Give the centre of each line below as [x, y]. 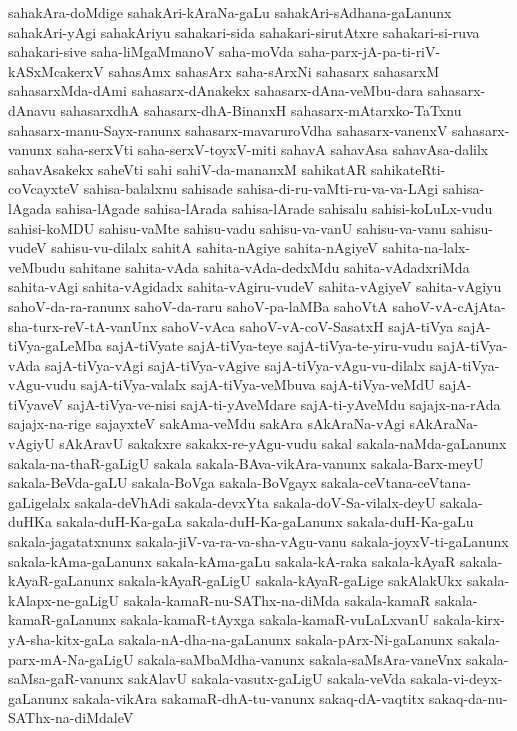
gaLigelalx [39, 501]
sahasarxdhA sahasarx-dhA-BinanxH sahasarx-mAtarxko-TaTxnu [261, 109]
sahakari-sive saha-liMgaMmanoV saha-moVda [151, 51]
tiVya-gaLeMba [55, 345]
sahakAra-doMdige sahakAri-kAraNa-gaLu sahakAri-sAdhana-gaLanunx [230, 12]
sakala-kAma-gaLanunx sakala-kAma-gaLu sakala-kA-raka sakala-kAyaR [232, 560]
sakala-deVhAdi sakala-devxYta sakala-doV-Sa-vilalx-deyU [255, 501]
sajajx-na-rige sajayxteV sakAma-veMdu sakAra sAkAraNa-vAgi [206, 423]
